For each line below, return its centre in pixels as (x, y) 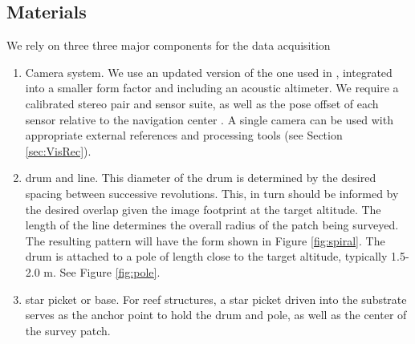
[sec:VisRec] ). (58, 150)
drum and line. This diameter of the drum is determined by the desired (201, 178)
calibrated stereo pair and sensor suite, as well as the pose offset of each (202, 103)
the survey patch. (68, 330)
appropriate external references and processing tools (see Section (184, 135)
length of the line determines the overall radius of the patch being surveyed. (212, 225)
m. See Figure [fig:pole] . (102, 271)
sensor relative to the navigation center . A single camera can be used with (209, 119)
